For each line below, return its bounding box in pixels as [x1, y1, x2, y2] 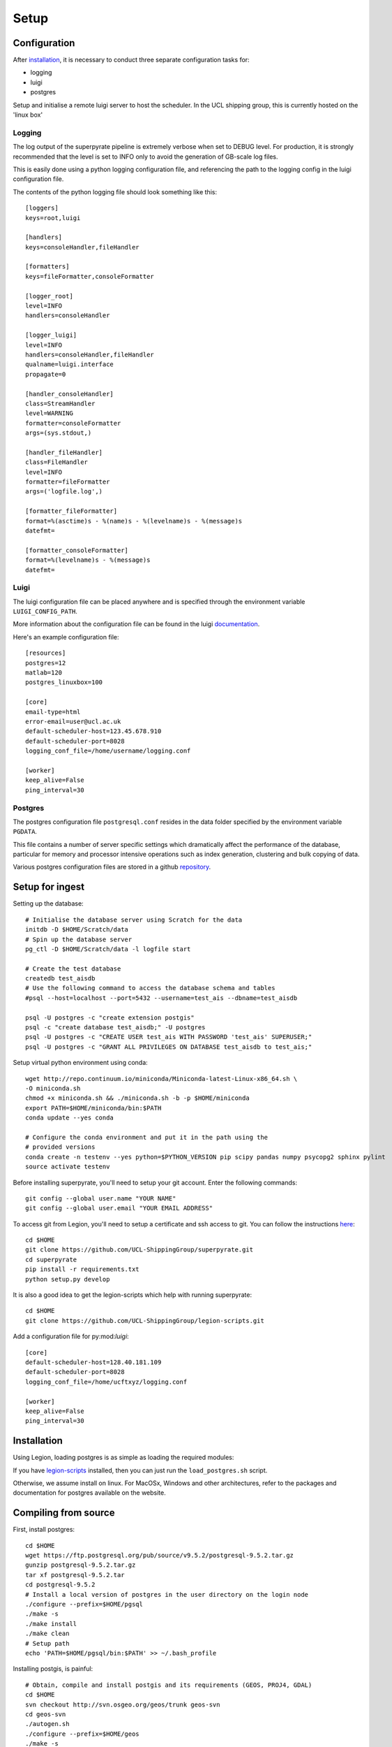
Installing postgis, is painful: [13, 1665, 93, 1673]
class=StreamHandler [25, 399, 96, 407]
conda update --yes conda [25, 1114, 114, 1122]
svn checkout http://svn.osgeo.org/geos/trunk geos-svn [25, 1700, 220, 1709]
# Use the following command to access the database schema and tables [25, 984, 276, 992]
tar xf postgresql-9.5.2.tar [25, 1571, 125, 1579]
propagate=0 [25, 370, 66, 378]
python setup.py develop [25, 1275, 110, 1283]
